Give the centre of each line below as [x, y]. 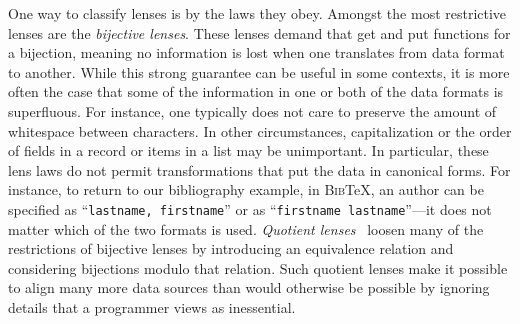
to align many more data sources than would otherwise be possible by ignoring [249, 287]
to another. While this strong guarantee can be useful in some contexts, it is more [259, 71]
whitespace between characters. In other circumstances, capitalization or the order [260, 130]
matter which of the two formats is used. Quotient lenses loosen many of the [246, 228]
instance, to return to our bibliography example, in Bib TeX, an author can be [246, 189]
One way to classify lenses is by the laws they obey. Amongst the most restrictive [257, 13]
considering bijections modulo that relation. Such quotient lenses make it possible [258, 267]
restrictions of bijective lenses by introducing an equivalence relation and [231, 248]
